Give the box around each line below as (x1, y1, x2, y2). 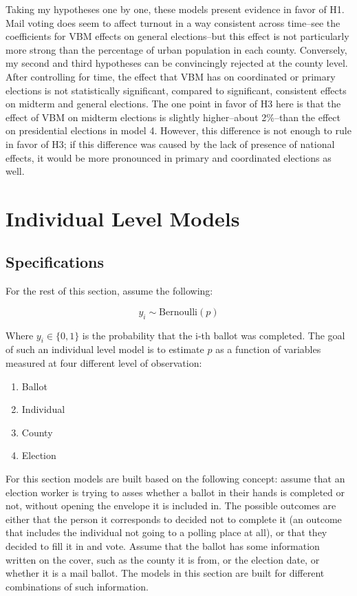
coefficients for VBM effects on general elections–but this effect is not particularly (6, 29, 349, 43)
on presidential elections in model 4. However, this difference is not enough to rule (6, 123, 351, 138)
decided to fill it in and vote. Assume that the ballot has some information (6, 539, 320, 553)
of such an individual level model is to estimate (6, 342, 204, 356)
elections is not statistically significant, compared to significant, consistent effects (6, 83, 347, 97)
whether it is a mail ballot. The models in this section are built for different (6, 566, 325, 580)
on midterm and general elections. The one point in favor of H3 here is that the (6, 96, 341, 111)
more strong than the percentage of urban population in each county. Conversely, (6, 42, 347, 56)
